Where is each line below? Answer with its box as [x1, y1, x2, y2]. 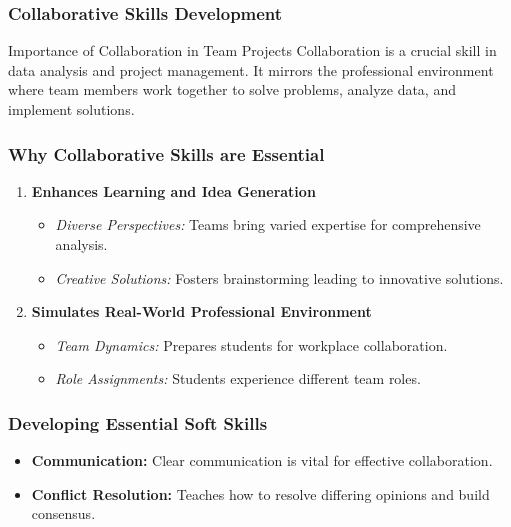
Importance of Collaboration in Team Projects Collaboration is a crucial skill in [8, 40, 497, 61]
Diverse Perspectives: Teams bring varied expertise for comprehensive [55, 214, 481, 235]
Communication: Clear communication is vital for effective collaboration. [31, 450, 493, 471]
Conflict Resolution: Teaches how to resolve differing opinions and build [31, 483, 490, 504]
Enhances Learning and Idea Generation [31, 180, 316, 201]
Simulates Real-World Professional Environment [31, 301, 372, 322]
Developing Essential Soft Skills [8, 410, 268, 435]
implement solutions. [8, 99, 135, 119]
